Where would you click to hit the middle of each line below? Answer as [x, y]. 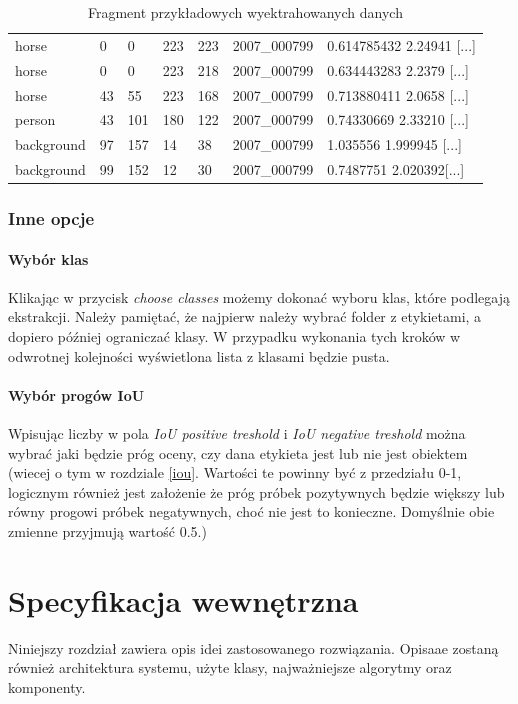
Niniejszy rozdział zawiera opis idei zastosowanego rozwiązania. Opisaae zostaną [253, 647]
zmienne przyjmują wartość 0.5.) [107, 530]
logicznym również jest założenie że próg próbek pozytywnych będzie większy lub [256, 491]
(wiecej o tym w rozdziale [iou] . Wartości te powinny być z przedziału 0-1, [235, 472]
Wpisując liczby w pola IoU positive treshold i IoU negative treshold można [237, 432]
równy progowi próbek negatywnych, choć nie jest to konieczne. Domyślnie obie [251, 511]
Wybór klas [48, 258]
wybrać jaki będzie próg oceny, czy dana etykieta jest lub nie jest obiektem [238, 452]
